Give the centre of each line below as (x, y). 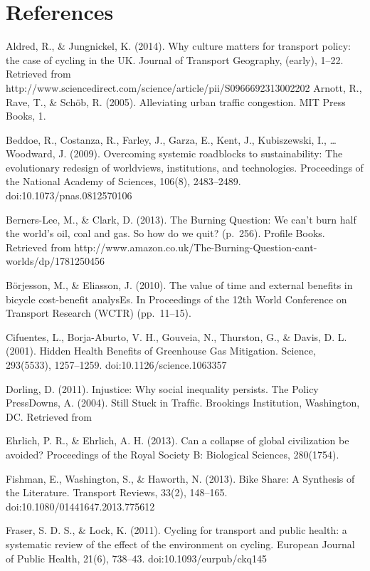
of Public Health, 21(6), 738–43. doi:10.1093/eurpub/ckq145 (137, 558)
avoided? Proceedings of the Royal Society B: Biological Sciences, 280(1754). (173, 454)
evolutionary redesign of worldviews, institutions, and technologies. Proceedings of (185, 167)
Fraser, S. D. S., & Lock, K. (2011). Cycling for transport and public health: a (176, 530)
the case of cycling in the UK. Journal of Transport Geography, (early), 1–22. (175, 59)
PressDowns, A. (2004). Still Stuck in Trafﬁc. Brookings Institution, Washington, (183, 403)
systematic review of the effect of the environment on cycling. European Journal (180, 544)
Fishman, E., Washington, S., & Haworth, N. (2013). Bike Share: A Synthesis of (180, 478)
